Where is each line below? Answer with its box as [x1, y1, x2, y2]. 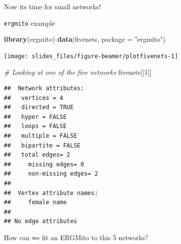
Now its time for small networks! [4, 1, 101, 11]
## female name [4, 199, 67, 206]
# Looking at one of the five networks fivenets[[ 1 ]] [4, 66, 152, 77]
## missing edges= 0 [4, 161, 84, 168]
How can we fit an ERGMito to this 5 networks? [4, 232, 148, 242]
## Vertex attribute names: [4, 189, 98, 196]
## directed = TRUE [4, 104, 74, 111]
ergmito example [4, 17, 55, 28]
